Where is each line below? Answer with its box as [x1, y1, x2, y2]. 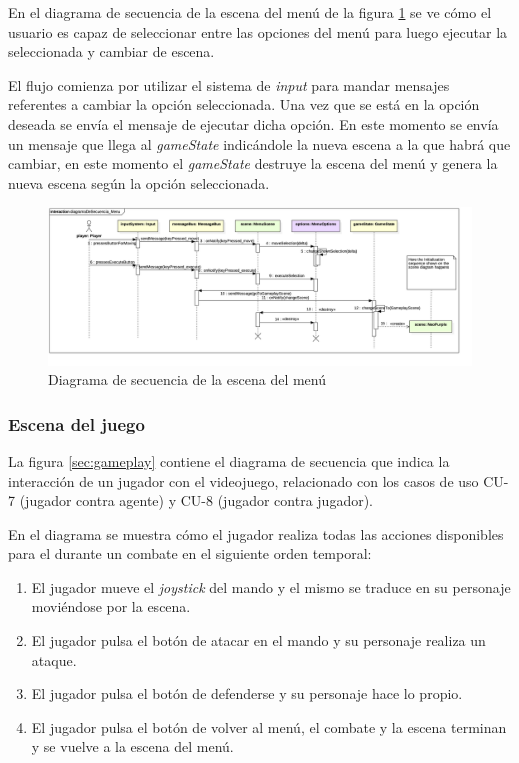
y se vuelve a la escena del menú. [31, 736, 234, 757]
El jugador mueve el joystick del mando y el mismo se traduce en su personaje [31, 576, 511, 597]
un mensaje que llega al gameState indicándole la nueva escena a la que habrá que [8, 133, 511, 154]
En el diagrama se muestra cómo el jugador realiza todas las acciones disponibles [8, 523, 504, 544]
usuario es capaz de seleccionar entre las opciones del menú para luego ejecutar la [8, 21, 508, 42]
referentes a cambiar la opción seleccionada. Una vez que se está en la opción [8, 94, 480, 115]
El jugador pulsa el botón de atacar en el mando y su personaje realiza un [31, 630, 486, 651]
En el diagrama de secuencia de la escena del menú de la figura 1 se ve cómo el [8, 2, 492, 22]
